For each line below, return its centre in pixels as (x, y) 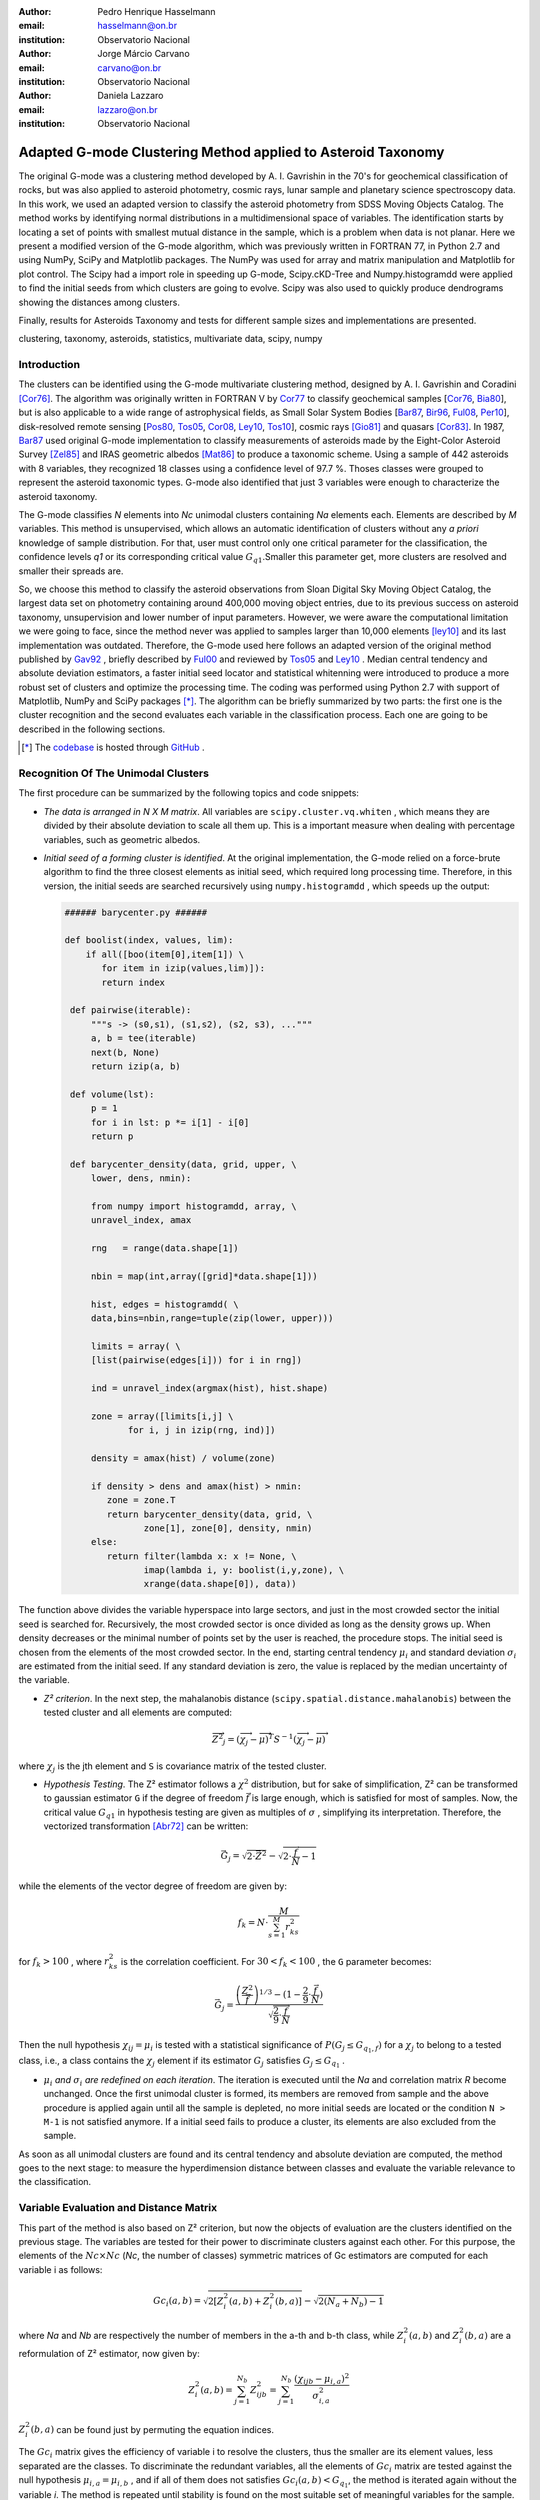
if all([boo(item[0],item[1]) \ (165, 954)
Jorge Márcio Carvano (143, 54)
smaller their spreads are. (71, 571)
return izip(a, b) (136, 1066)
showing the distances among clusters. (99, 302)
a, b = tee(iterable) (143, 1038)
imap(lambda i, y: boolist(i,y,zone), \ (244, 1570)
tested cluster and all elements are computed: (138, 1712)
